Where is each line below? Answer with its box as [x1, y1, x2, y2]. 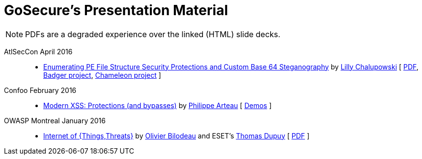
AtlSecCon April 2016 [4, 47, 73, 56]
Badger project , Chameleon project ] [43, 70, 161, 79]
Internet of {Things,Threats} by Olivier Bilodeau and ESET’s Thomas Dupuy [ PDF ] [43, 131, 309, 140]
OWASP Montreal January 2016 [4, 116, 106, 125]
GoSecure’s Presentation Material [4, 2, 228, 19]
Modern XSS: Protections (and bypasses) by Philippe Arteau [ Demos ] [43, 101, 272, 110]
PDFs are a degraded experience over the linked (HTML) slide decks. [25, 29, 281, 39]
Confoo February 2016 [4, 86, 77, 94]
